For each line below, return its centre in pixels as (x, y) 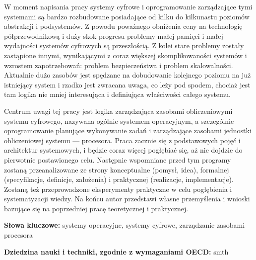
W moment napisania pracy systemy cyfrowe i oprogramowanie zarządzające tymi (128, 6)
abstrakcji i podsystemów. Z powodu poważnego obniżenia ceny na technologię (123, 26)
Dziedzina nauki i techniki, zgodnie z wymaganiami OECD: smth (116, 251)
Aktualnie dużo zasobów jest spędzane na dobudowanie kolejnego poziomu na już (128, 75)
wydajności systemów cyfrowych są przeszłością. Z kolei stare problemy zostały (124, 45)
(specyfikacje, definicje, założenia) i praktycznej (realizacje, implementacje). (119, 179)
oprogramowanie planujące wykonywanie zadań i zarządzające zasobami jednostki (128, 130)
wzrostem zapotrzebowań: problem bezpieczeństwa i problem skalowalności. (119, 65)
